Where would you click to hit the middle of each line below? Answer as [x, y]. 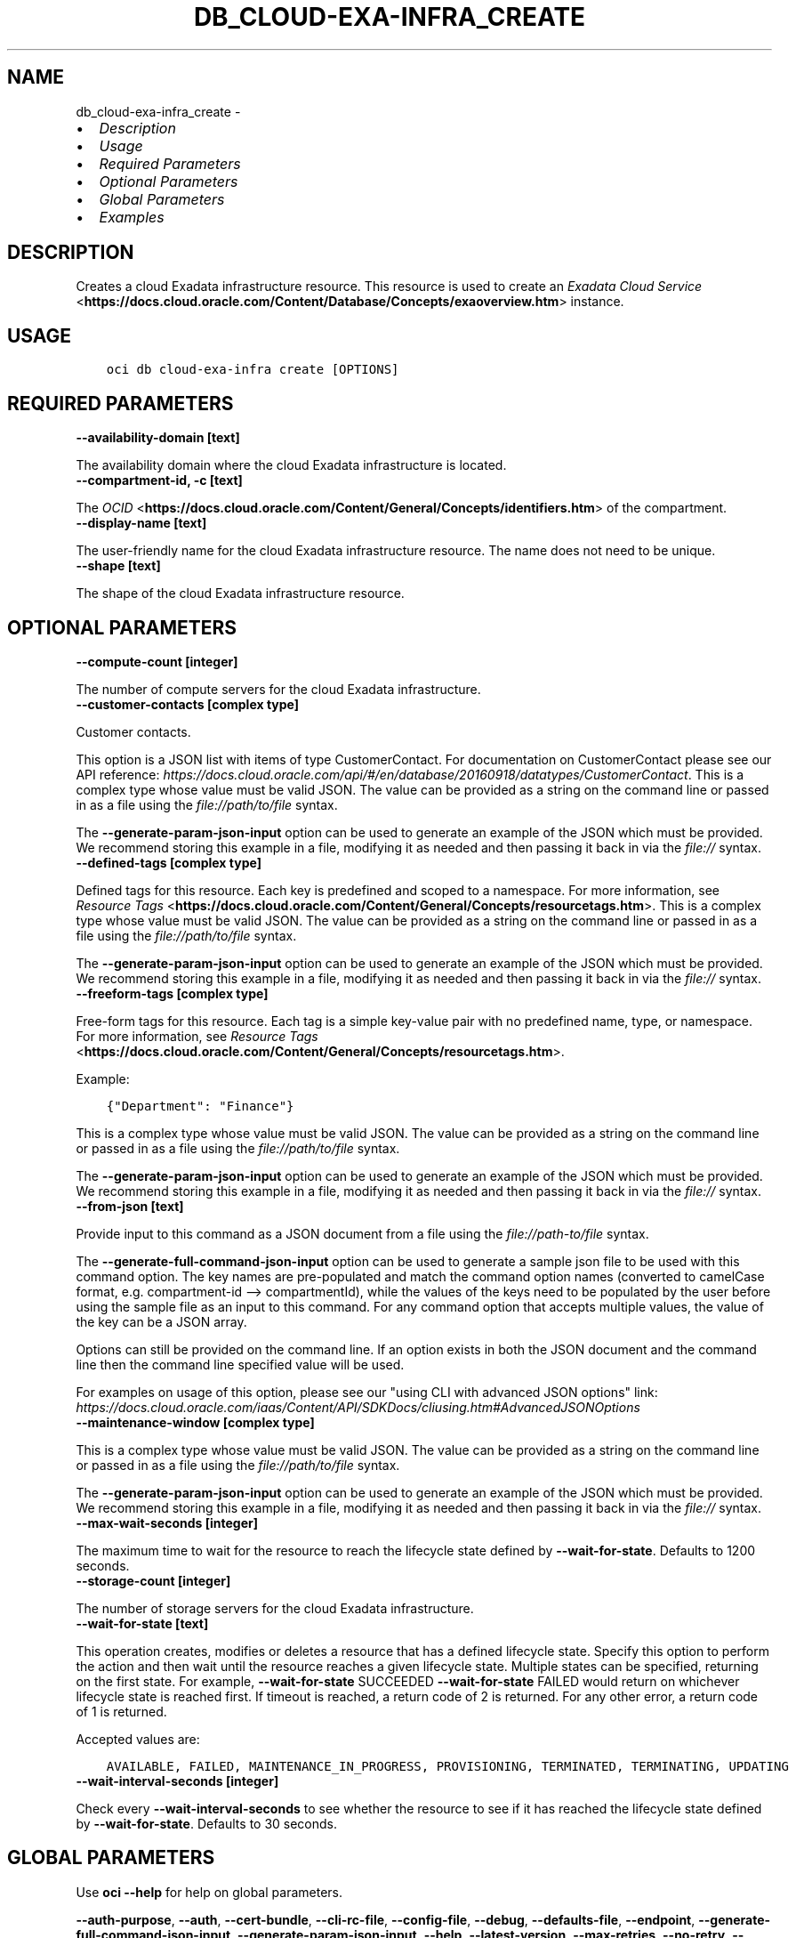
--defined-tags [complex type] [169, 862]
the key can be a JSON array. [161, 1321]
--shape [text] [118, 566]
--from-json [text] [130, 1206]
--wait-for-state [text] [142, 1623]
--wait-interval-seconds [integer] [177, 1781]
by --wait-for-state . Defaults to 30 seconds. [207, 1823]
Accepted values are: [138, 1739]
